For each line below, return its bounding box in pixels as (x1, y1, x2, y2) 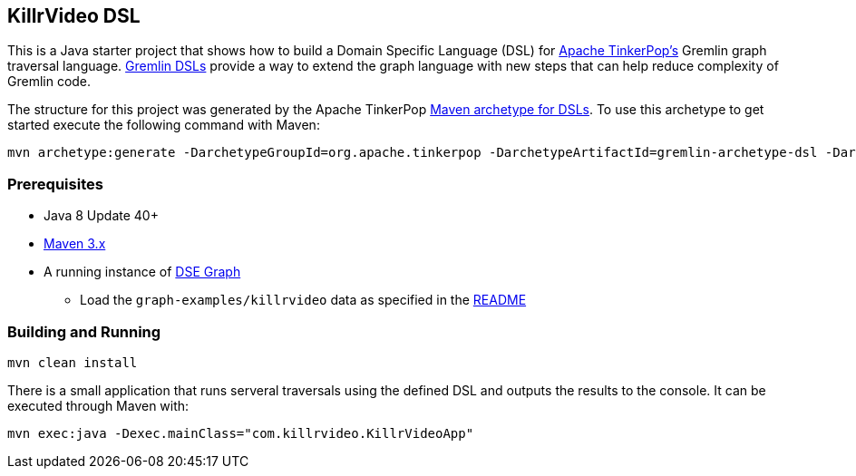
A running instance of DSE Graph (44, 264, 241, 280)
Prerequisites (7, 174, 103, 193)
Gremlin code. (7, 73, 92, 90)
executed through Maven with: (7, 397, 190, 413)
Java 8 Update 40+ (44, 208, 159, 224)
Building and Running (7, 322, 161, 341)
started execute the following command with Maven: (7, 117, 320, 133)
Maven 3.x (44, 236, 106, 252)
